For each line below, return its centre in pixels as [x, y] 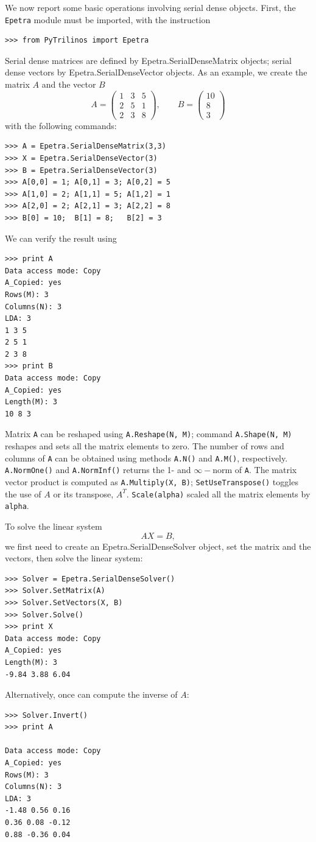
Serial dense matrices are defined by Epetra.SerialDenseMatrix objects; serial [148, 60]
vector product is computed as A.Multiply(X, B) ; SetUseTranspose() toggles [152, 482]
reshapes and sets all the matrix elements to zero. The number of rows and [145, 446]
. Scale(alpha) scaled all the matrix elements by [218, 493]
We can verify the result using [61, 238]
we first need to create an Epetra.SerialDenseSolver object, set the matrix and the [158, 546]
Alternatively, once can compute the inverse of [91, 694]
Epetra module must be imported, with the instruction [108, 19]
